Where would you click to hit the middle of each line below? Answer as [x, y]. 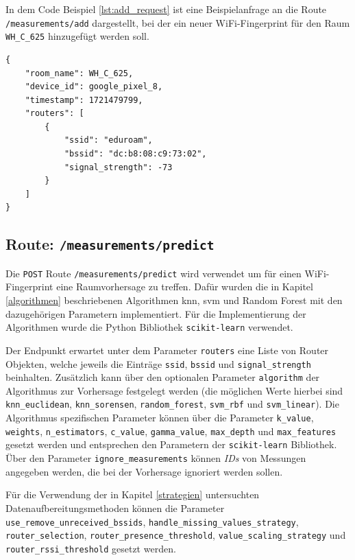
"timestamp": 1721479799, [84, 100]
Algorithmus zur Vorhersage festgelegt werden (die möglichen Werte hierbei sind [174, 390]
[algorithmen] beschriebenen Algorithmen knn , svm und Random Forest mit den [174, 300]
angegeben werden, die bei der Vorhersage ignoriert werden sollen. [144, 471]
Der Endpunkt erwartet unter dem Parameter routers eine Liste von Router [167, 350]
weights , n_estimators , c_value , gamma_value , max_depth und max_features [171, 431]
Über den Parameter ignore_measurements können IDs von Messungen [156, 458]
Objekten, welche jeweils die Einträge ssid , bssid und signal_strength [158, 363]
